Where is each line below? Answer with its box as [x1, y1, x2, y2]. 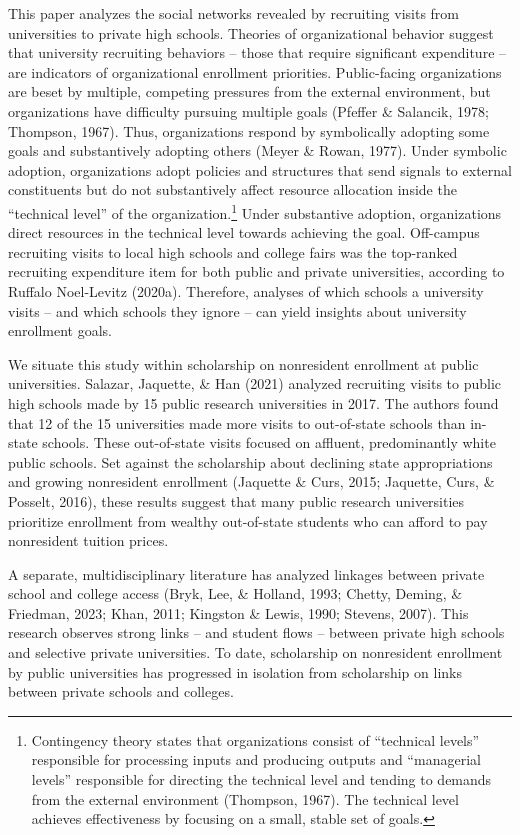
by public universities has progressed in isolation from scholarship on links [8, 661, 462, 682]
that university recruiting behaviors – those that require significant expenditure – [8, 42, 507, 63]
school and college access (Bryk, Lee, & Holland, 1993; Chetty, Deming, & [8, 583, 463, 604]
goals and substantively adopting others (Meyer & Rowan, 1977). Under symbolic [8, 140, 507, 161]
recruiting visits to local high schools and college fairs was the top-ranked [8, 241, 458, 262]
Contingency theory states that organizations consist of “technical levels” [31, 729, 480, 750]
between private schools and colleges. [8, 681, 234, 702]
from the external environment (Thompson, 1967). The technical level [31, 788, 459, 809]
